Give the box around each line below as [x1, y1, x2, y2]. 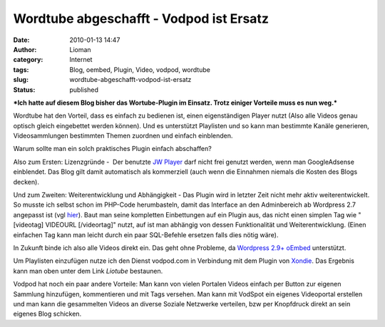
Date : [13, 36, 30, 44]
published [69, 85, 99, 94]
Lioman [69, 45, 92, 53]
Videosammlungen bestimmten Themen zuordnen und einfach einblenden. [13, 132, 233, 140]
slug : [13, 76, 29, 84]
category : [13, 56, 43, 64]
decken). [13, 177, 39, 186]
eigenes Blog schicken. [13, 310, 82, 318]
